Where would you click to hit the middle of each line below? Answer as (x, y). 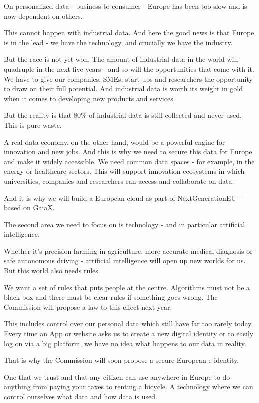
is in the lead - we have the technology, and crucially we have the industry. (118, 42)
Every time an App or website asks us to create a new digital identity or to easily (129, 333)
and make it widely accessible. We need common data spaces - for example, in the (129, 161)
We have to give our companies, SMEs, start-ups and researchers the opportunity (128, 79)
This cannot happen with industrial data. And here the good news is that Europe (129, 33)
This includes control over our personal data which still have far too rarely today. (129, 323)
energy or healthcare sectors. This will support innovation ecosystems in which (124, 171)
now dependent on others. (43, 16)
